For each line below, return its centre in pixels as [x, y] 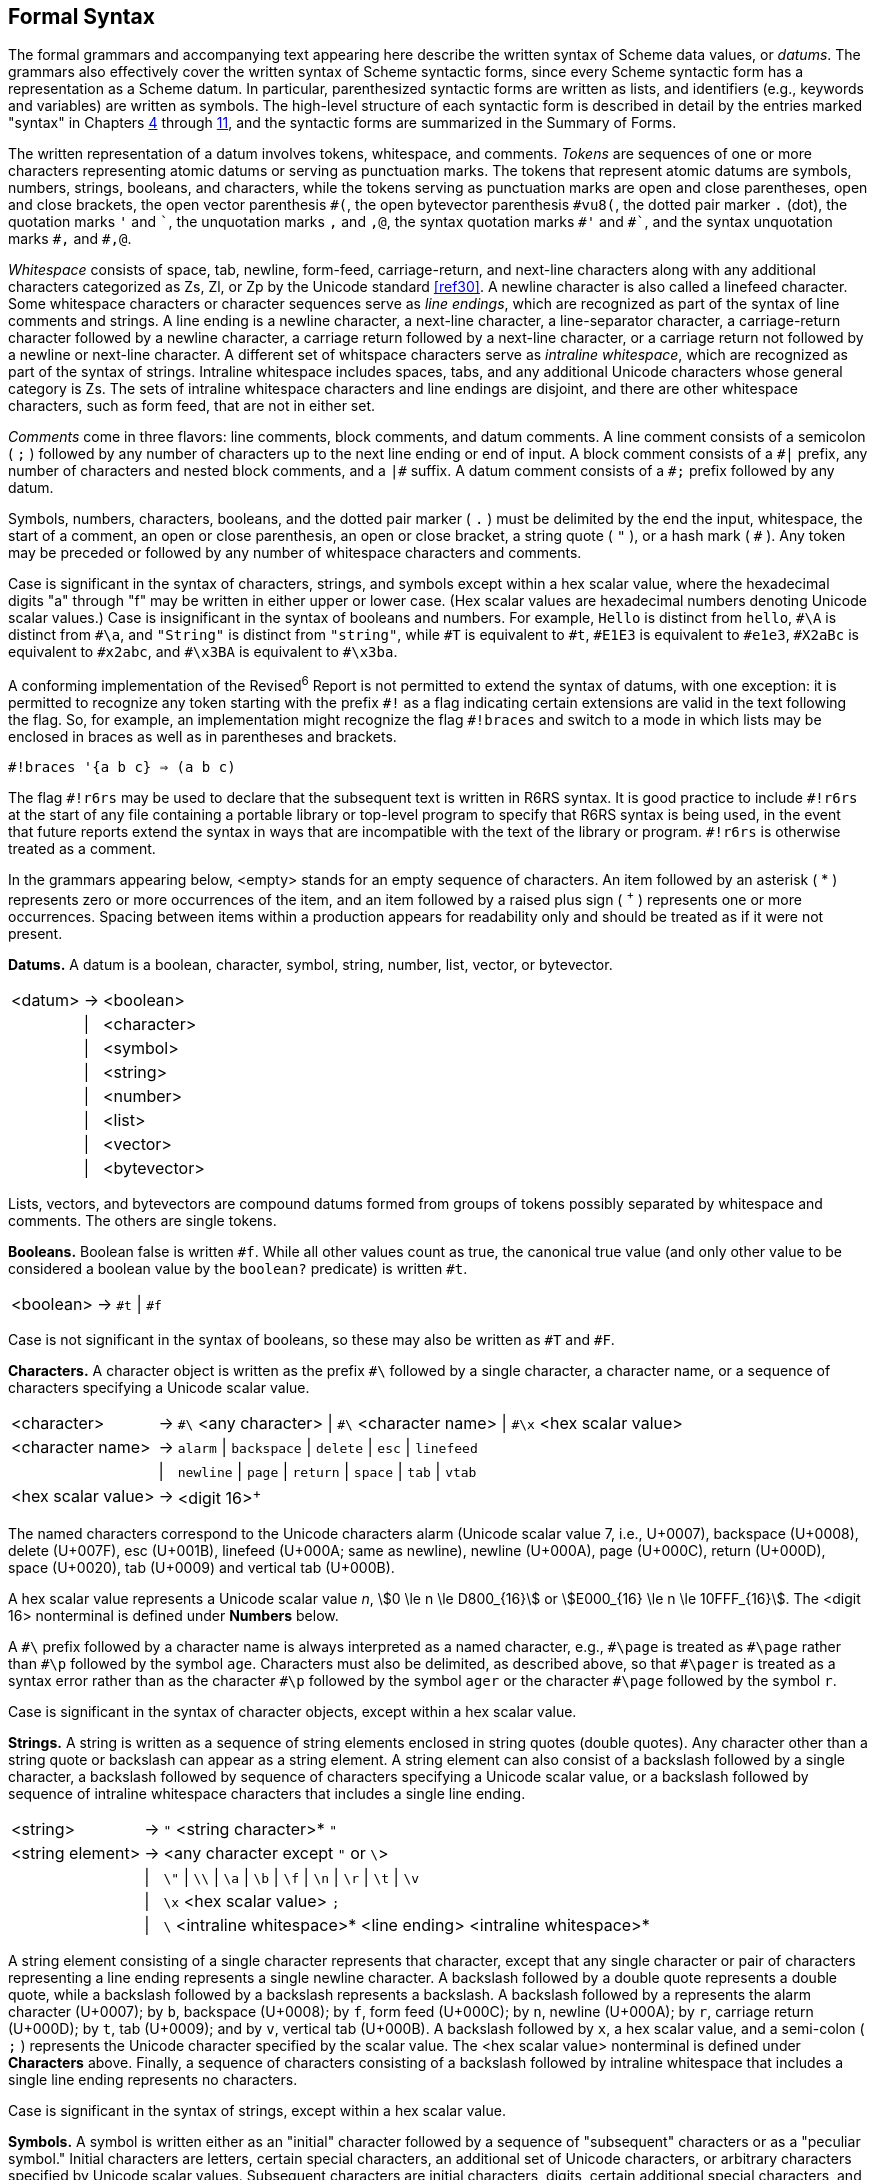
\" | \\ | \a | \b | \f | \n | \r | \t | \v [291, 1877]
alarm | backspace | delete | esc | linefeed [327, 1446]
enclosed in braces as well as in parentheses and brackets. [202, 737]
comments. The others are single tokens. [142, 1220]
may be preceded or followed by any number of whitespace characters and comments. [295, 553]
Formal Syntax [81, 16]
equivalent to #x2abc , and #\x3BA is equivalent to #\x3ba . [203, 652]
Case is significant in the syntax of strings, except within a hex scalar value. [257, 2111]
